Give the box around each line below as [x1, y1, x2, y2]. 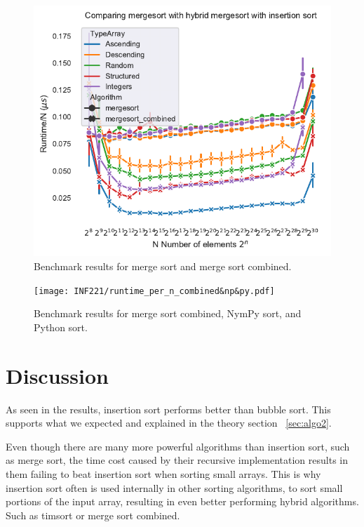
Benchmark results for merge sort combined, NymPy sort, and [34, 306, 302, 321]
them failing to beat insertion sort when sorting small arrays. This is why [6, 467, 321, 481]
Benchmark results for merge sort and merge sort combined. [34, 259, 292, 274]
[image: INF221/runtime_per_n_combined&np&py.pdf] [34, 286, 275, 296]
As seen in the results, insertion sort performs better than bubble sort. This [6, 401, 331, 416]
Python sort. [34, 319, 88, 334]
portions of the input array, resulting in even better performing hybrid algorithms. [6, 494, 359, 509]
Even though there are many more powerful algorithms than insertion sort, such [6, 439, 350, 453]
